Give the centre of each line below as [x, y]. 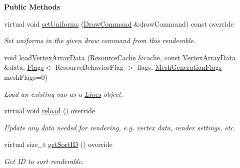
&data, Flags [24, 67]
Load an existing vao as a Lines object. [64, 94]
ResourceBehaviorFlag [89, 67]
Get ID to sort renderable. [44, 161]
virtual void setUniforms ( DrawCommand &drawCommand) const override [119, 23]
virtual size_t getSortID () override [58, 144]
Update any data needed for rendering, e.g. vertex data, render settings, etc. [120, 127]
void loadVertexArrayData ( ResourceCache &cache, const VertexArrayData [120, 57]
